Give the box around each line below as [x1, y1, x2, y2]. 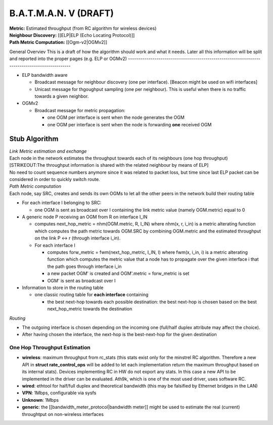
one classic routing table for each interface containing [34, 292, 149, 298]
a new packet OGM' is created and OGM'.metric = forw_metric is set [47, 270, 190, 276]
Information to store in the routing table [22, 285, 104, 291]
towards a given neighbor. [34, 93, 89, 100]
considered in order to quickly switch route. [9, 176, 101, 182]
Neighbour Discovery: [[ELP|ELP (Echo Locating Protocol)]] [9, 32, 135, 38]
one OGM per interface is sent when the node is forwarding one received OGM [47, 121, 212, 127]
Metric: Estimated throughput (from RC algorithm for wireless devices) [9, 25, 157, 31]
